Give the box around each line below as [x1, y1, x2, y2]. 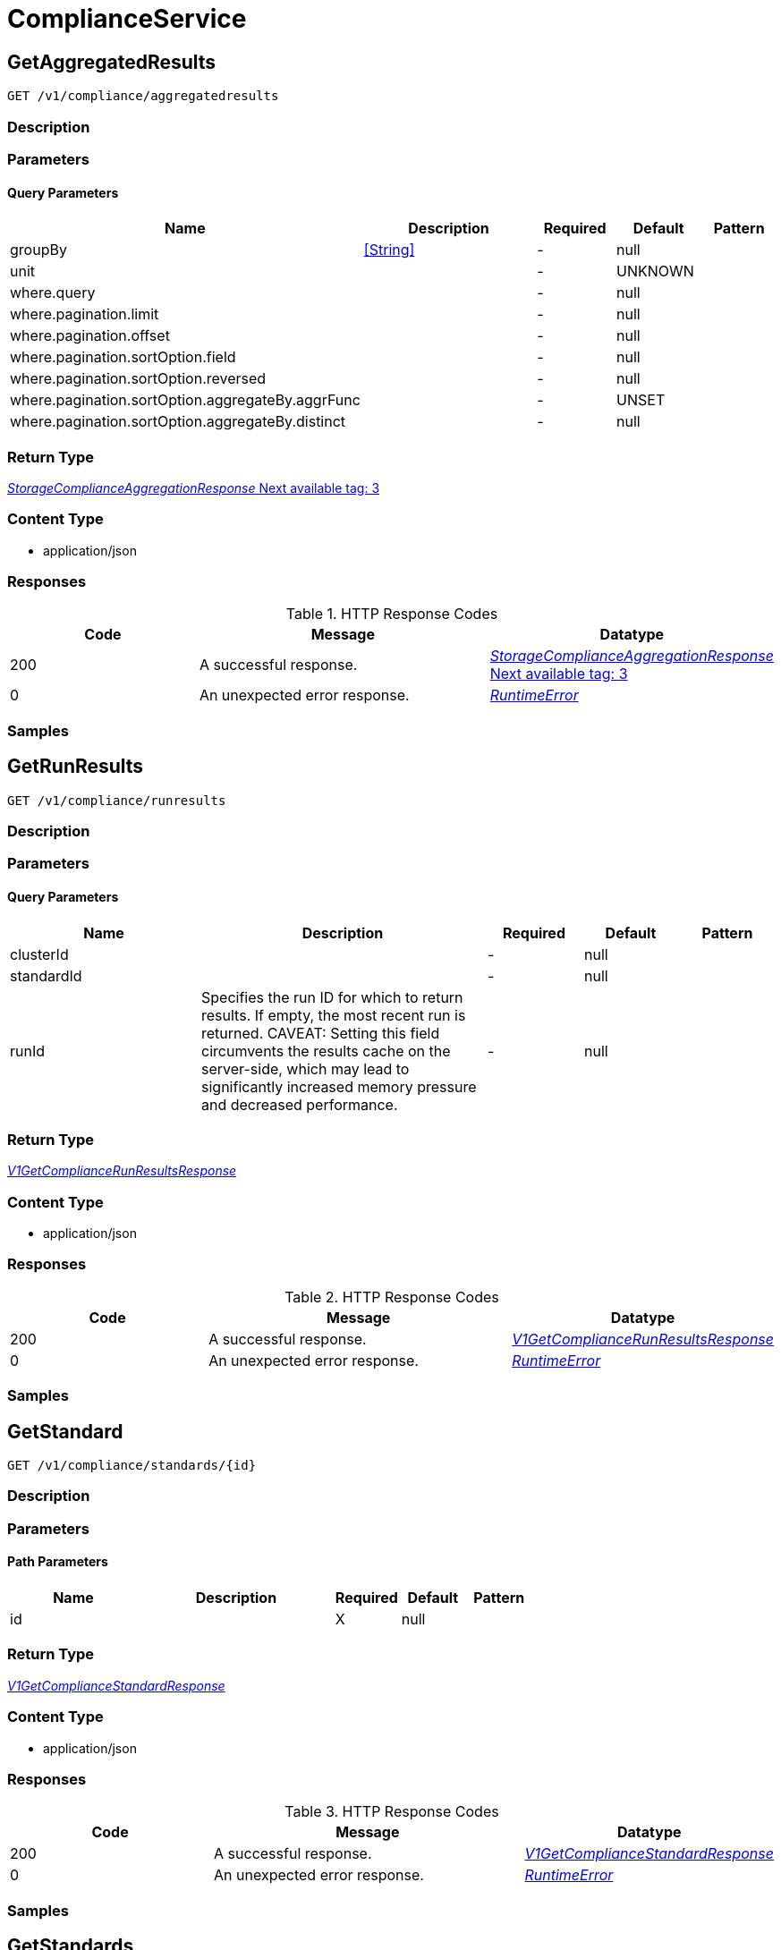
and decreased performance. [201, 1095, 398, 1114]
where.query [10, 284, 96, 302]
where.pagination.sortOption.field [10, 348, 236, 367]
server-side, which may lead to [201, 1059, 410, 1078]
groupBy [10, 241, 67, 259]
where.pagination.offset [10, 326, 170, 345]
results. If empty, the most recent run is [201, 1005, 466, 1024]
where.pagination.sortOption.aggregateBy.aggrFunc [10, 391, 361, 410]
